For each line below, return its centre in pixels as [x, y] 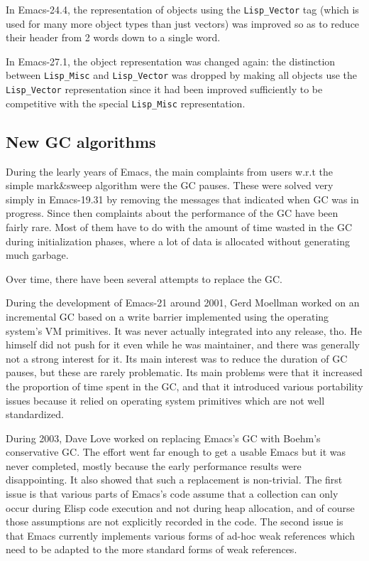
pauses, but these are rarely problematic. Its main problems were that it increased [184, 372]
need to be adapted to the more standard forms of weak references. [152, 549]
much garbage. [37, 255]
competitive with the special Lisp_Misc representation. [126, 103]
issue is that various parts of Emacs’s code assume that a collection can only [172, 494]
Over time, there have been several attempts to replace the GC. [144, 278]
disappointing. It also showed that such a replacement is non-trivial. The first [174, 480]
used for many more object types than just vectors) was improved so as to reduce [183, 23]
